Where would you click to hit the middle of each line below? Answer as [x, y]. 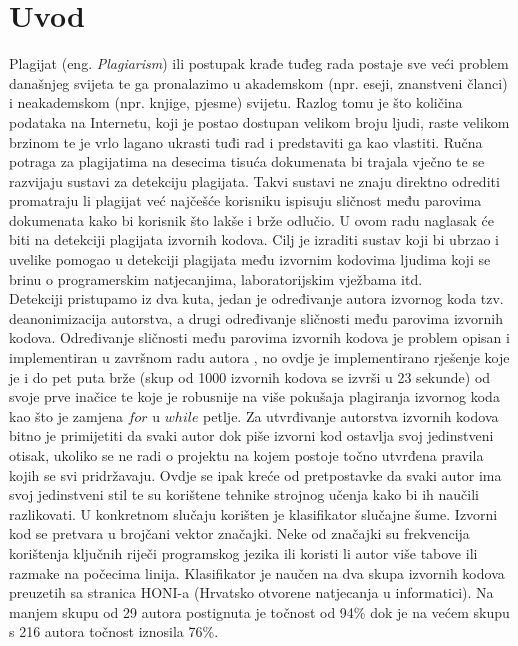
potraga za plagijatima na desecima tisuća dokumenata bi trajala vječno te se [247, 161]
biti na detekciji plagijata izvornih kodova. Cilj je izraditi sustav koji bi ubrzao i [254, 239]
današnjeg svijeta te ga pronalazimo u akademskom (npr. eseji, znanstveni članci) [258, 82]
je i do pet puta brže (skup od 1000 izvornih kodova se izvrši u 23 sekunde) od [250, 376]
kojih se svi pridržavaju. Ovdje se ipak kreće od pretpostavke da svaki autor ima [255, 474]
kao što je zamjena [66, 415]
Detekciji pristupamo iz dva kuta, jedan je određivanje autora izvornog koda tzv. [256, 298]
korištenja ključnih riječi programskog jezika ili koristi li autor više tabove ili [243, 552]
